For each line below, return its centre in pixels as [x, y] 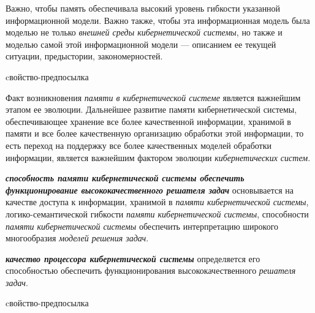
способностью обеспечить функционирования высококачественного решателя [151, 270]
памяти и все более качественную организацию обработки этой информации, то [155, 133]
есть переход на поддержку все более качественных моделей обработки [139, 145]
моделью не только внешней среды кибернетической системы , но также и [144, 32]
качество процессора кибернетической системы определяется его [133, 258]
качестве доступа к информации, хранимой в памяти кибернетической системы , [157, 202]
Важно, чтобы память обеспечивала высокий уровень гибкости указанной [143, 8]
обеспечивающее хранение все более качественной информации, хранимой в [148, 121]
